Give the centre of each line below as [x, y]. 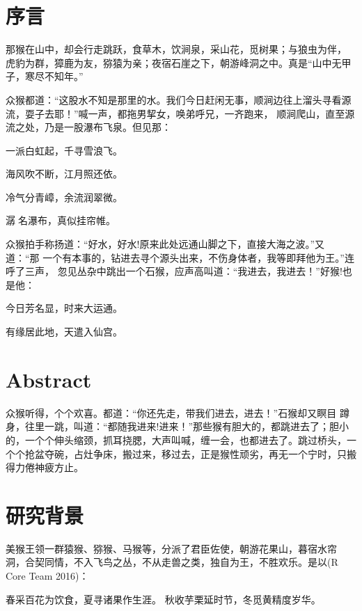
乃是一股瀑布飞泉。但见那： [108, 127]
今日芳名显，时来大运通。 [64, 308]
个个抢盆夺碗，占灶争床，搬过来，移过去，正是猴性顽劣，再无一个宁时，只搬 [181, 453]
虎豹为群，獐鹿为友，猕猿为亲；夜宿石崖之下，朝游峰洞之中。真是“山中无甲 [179, 62]
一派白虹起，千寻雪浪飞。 [64, 150]
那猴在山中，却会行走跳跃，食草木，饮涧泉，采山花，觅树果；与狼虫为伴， [176, 49]
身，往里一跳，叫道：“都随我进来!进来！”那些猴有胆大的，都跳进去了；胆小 [178, 426]
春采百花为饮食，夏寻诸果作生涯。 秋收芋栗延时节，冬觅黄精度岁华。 [163, 599]
